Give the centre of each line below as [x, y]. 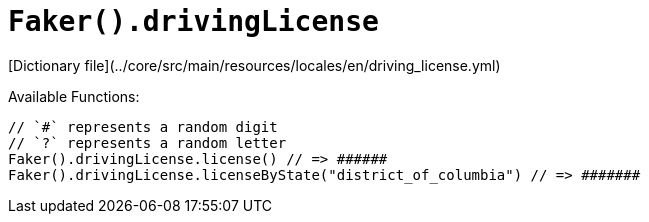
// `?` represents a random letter [147, 142]
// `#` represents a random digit [143, 126]
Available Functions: [74, 96]
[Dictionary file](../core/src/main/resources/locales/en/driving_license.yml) [254, 65]
